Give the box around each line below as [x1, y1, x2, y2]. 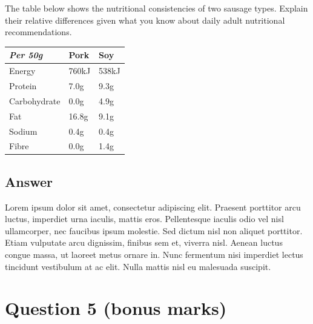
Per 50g [9, 49, 43, 61]
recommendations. [5, 25, 72, 38]
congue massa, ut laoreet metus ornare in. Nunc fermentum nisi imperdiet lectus [5, 248, 303, 261]
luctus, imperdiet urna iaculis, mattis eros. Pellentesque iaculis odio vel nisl [5, 212, 284, 225]
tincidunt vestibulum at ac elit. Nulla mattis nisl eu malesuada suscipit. [5, 260, 271, 272]
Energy [9, 64, 36, 77]
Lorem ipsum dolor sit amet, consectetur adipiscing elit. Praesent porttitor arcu [5, 200, 301, 213]
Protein [9, 79, 37, 92]
